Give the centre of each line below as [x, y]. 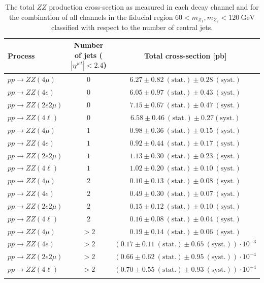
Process [21, 55]
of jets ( [88, 55]
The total [20, 7]
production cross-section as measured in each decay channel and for [154, 7]
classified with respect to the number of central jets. [132, 27]
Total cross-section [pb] [185, 55]
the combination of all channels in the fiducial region [91, 17]
